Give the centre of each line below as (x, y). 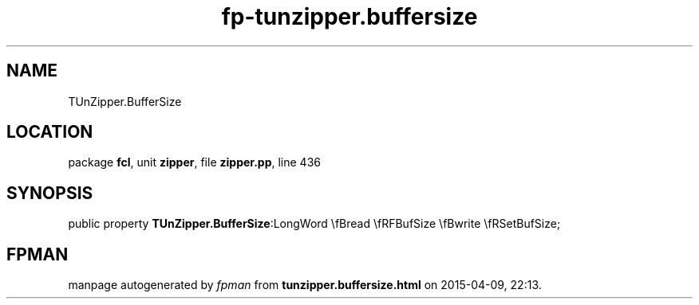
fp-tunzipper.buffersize (349, 17)
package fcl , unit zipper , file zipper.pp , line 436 (194, 162)
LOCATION (50, 132)
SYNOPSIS (50, 193)
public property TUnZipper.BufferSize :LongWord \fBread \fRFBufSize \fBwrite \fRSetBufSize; (314, 224)
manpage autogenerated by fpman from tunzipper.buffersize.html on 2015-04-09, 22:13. (305, 285)
